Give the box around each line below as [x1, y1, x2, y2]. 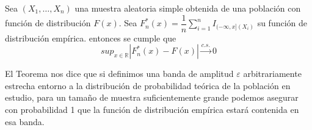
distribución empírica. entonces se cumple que [5, 31, 176, 44]
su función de [257, 16, 308, 29]
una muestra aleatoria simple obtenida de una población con [74, 2, 301, 14]
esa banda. [5, 115, 45, 128]
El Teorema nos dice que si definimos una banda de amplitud [5, 67, 234, 80]
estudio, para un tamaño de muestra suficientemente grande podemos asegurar [5, 91, 299, 104]
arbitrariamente [243, 67, 302, 80]
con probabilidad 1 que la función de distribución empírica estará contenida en [5, 103, 299, 116]
